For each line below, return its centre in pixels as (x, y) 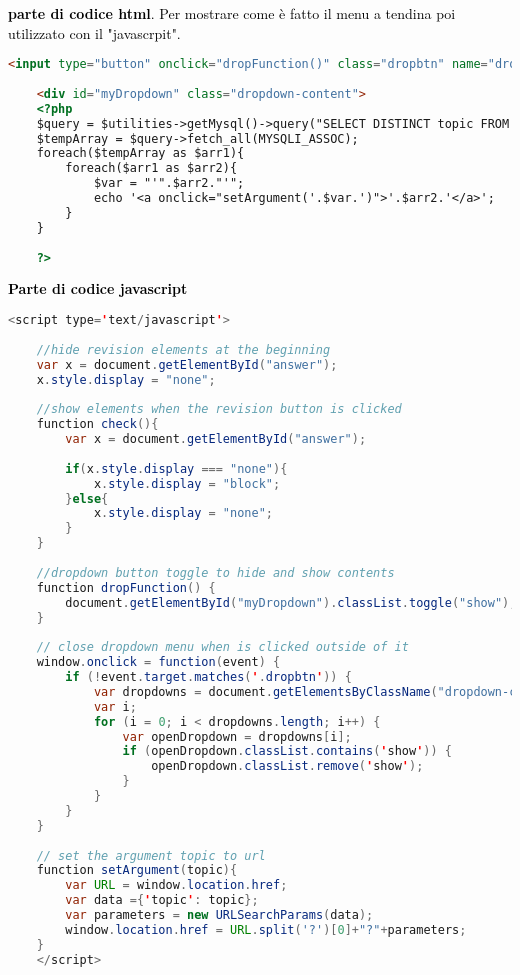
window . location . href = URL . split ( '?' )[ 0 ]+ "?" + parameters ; (266, 929)
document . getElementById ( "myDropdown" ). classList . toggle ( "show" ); (291, 602)
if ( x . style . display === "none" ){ (176, 468)
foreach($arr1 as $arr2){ (151, 168)
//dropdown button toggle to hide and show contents (215, 572)
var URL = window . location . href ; (176, 885)
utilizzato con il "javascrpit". (94, 32)
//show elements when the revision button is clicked (219, 409)
